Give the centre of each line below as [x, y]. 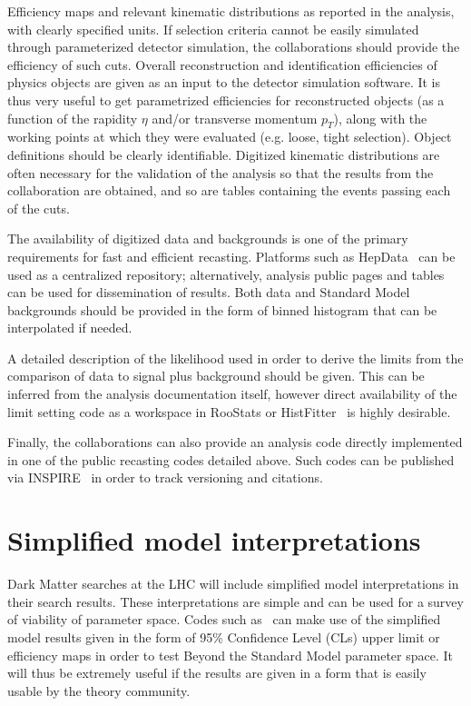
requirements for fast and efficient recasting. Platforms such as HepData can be [231, 256]
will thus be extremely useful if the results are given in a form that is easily [217, 673]
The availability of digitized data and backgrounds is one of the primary [208, 239]
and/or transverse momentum [235, 118]
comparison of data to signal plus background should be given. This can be [216, 376]
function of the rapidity [73, 118]
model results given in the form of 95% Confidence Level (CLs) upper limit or [224, 636]
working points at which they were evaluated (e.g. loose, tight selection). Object [230, 137]
